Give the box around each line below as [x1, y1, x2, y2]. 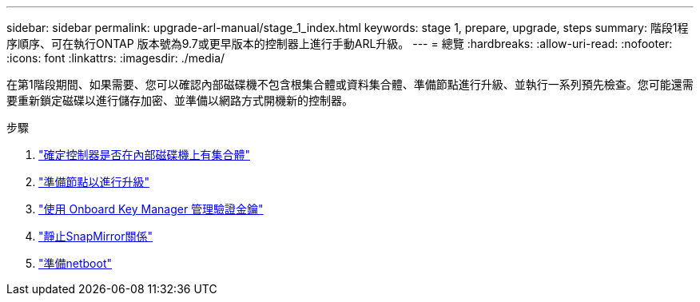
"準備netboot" [38, 256, 112, 270]
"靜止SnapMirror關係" [38, 229, 153, 243]
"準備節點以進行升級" [38, 175, 150, 189]
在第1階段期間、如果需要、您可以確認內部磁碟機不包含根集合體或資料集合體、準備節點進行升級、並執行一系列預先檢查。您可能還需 [6, 77, 694, 91]
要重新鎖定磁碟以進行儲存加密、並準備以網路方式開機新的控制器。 [6, 93, 353, 107]
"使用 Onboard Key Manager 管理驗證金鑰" [38, 202, 264, 216]
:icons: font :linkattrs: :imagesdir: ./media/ [6, 51, 225, 65]
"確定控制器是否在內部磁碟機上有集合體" [38, 148, 251, 161]
